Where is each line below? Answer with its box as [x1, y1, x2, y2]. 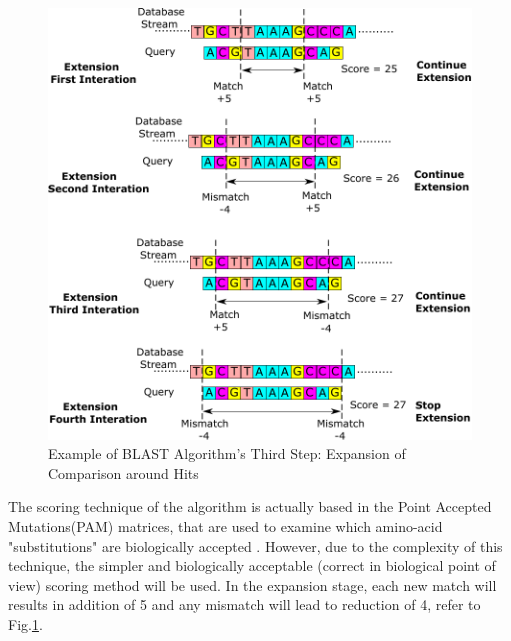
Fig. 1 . [8, 614, 43, 635]
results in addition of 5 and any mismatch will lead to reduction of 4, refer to [8, 594, 481, 615]
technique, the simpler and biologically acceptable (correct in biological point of [8, 555, 496, 576]
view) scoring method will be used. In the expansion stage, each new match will [8, 574, 497, 595]
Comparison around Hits [48, 462, 199, 483]
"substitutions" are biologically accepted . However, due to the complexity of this [8, 535, 503, 556]
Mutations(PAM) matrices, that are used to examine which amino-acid [8, 516, 443, 537]
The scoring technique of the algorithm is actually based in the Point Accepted [8, 496, 492, 517]
